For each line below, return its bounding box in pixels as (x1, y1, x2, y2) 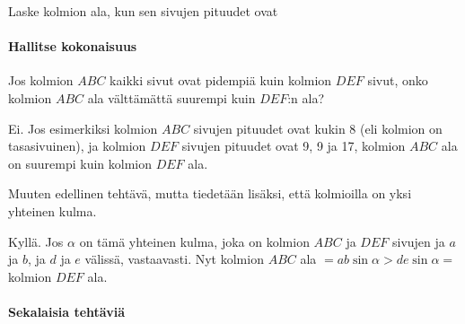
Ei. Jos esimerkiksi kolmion (8, 118, 158, 137)
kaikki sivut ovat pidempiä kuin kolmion (110, 71, 332, 90)
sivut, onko (367, 71, 428, 90)
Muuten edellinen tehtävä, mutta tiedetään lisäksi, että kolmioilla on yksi (8, 184, 412, 203)
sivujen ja (391, 232, 445, 250)
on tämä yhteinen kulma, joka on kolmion (79, 232, 310, 250)
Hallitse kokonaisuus (8, 37, 137, 56)
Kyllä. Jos (8, 232, 64, 250)
